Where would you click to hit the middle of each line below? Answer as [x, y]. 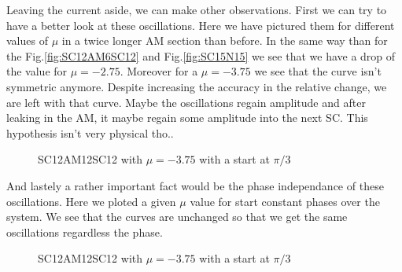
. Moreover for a [159, 71]
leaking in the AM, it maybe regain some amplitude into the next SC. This [187, 118]
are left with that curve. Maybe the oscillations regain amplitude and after [186, 102]
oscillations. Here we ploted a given [91, 201]
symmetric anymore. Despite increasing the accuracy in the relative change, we [197, 86]
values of [27, 40]
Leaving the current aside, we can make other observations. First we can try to [197, 9]
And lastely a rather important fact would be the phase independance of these [195, 185]
